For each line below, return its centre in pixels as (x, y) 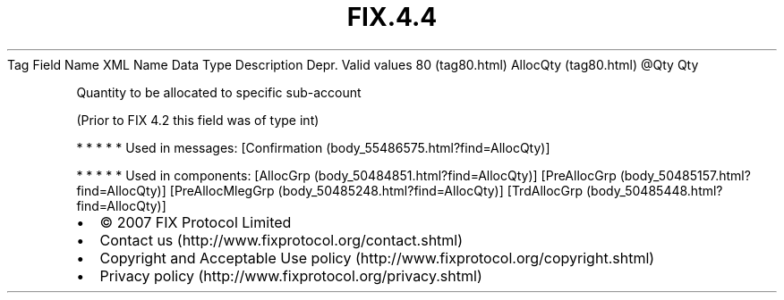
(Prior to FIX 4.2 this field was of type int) (198, 120)
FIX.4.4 (392, 17)
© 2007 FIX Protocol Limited (196, 222)
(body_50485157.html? (685, 175)
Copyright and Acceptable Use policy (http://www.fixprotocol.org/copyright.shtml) (377, 258)
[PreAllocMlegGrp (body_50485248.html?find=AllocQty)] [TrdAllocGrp (376, 190)
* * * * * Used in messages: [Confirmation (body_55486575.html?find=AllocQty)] (313, 147)
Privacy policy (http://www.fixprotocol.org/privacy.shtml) (291, 275)
